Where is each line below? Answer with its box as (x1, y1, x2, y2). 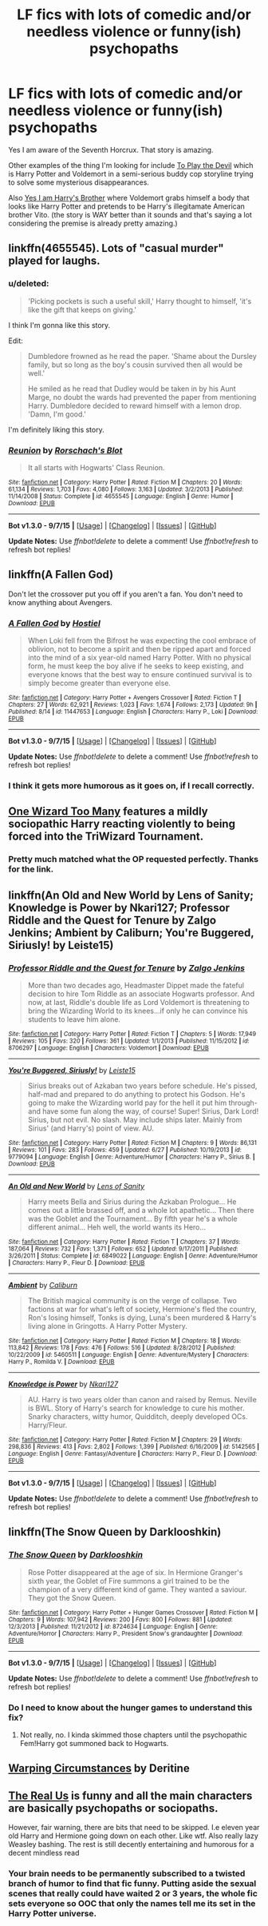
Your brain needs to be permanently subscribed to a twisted (8, 1868, 246, 1880)
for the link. (8, 863, 54, 875)
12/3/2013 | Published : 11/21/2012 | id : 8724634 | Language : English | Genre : (8, 1622, 218, 1630)
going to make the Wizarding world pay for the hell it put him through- (27, 1098, 258, 1107)
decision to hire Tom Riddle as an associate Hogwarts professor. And (27, 989, 255, 999)
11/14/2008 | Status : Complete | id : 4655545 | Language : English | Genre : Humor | (8, 492, 234, 500)
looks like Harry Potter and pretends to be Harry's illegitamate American (8, 201, 246, 211)
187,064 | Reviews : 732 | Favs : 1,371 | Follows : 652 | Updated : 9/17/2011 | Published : (8, 1245, 238, 1253)
